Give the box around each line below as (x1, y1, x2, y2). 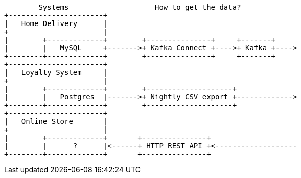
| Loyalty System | (4, 68, 108, 77)
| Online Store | (4, 117, 108, 125)
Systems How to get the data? (38, 3, 241, 11)
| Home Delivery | (4, 19, 108, 28)
